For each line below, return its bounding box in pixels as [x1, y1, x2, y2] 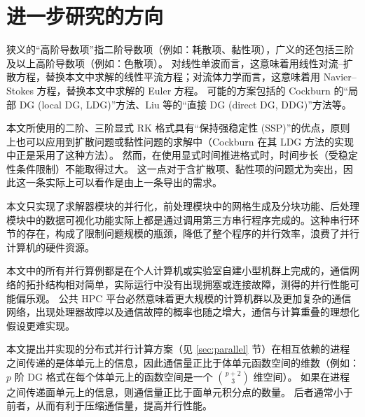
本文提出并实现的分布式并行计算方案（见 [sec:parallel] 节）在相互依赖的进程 [6, 341, 350, 356]
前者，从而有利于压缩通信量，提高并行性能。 [6, 398, 212, 413]
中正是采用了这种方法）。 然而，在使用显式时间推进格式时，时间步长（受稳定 [6, 148, 358, 162]
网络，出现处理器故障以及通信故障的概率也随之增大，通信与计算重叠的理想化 [6, 304, 359, 319]
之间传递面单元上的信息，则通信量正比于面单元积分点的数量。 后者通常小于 [6, 384, 353, 399]
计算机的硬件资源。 [6, 239, 95, 254]
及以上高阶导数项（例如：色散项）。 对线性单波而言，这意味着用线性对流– [6, 55, 343, 70]
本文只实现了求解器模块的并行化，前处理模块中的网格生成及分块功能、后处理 [6, 199, 359, 213]
